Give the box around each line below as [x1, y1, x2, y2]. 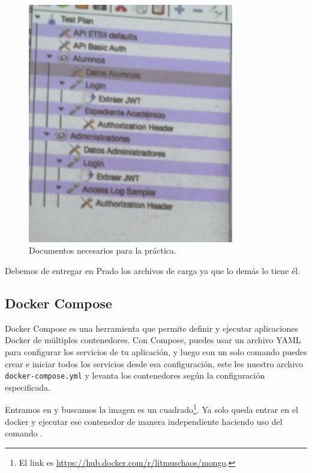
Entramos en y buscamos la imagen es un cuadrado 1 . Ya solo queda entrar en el [5, 401, 298, 416]
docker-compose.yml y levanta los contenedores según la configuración [5, 369, 265, 382]
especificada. [5, 380, 50, 393]
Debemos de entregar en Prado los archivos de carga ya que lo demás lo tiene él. [5, 264, 300, 276]
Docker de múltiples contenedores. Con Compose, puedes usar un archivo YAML [5, 334, 301, 346]
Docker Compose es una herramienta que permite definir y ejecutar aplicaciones [5, 322, 298, 334]
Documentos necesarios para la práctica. [29, 244, 176, 257]
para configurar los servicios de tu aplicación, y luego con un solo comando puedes [5, 345, 307, 358]
